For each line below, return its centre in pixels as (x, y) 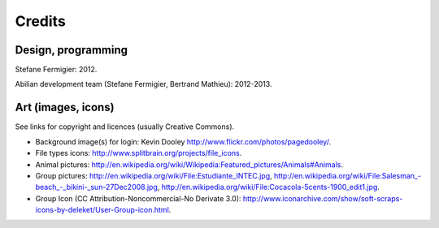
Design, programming (72, 50)
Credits (41, 21)
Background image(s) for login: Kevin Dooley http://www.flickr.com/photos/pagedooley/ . (183, 141)
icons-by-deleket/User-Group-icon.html (102, 210)
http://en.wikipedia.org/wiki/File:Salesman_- (348, 175)
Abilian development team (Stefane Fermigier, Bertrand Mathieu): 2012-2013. (143, 84)
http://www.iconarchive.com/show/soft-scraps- (323, 198)
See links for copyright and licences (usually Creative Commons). (125, 127)
